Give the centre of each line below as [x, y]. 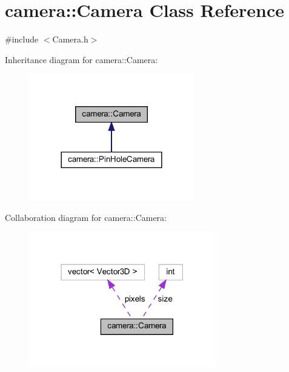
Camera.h [70, 39]
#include [22, 39]
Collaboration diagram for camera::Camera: [86, 217]
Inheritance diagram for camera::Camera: [81, 59]
